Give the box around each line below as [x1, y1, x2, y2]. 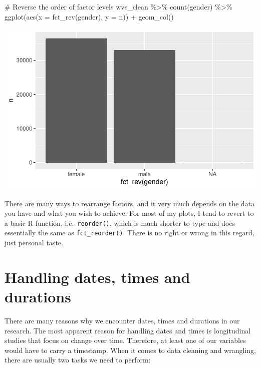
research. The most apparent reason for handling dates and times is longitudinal [5, 325, 251, 335]
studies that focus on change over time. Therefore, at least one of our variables [5, 335, 246, 345]
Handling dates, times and [5, 266, 190, 287]
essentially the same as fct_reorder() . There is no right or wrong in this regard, [5, 227, 254, 238]
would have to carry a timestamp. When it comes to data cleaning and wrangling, [5, 344, 256, 355]
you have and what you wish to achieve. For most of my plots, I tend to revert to [5, 208, 254, 218]
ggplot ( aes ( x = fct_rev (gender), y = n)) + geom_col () [5, 11, 174, 22]
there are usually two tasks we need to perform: [5, 354, 151, 365]
